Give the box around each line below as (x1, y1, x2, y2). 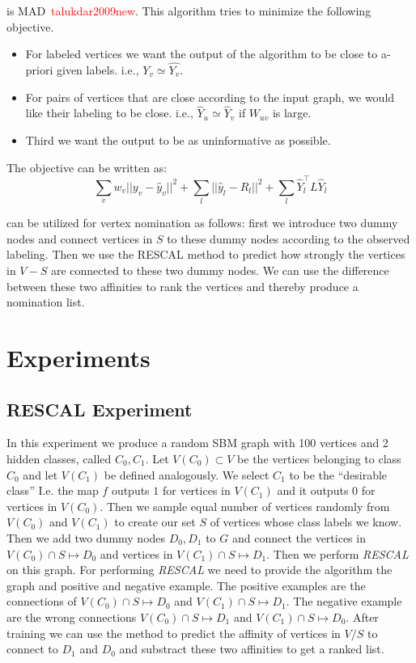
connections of (6, 593, 77, 610)
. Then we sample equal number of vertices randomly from (100, 497, 390, 514)
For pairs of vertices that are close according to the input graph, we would (25, 88, 395, 105)
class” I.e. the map (6, 482, 99, 499)
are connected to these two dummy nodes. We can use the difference (50, 262, 389, 279)
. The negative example (286, 593, 402, 610)
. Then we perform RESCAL (266, 545, 409, 562)
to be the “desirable (289, 466, 388, 483)
